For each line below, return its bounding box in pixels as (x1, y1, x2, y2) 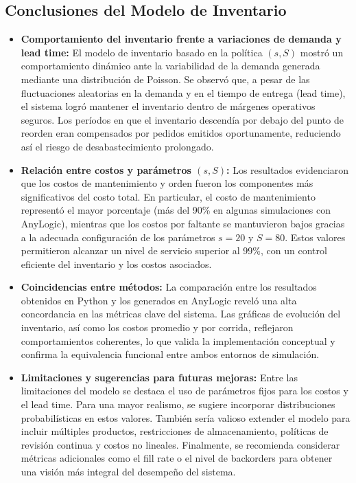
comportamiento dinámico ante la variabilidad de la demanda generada (21, 58, 320, 73)
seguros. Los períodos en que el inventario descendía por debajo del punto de (21, 112, 344, 126)
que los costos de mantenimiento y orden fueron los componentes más (21, 176, 313, 190)
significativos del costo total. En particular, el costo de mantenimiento (21, 189, 316, 203)
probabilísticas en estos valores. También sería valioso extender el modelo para (21, 410, 351, 425)
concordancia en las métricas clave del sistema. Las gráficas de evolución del (21, 306, 341, 321)
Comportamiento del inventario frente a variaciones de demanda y (21, 32, 342, 46)
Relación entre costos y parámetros (21, 162, 191, 177)
